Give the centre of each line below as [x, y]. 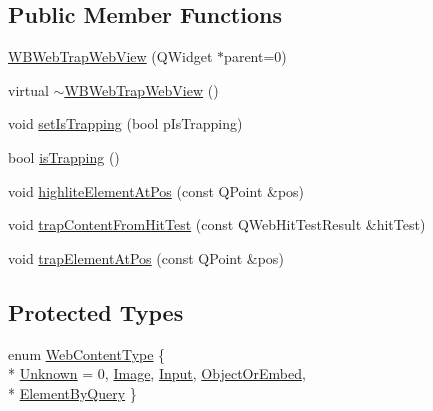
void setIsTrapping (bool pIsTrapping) [125, 123]
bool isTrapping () [64, 156]
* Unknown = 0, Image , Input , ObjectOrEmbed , [157, 373]
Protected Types [96, 311]
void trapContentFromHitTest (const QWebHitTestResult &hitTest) [217, 224]
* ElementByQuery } [72, 392]
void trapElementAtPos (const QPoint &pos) [146, 257]
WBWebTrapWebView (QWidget [110, 56]
